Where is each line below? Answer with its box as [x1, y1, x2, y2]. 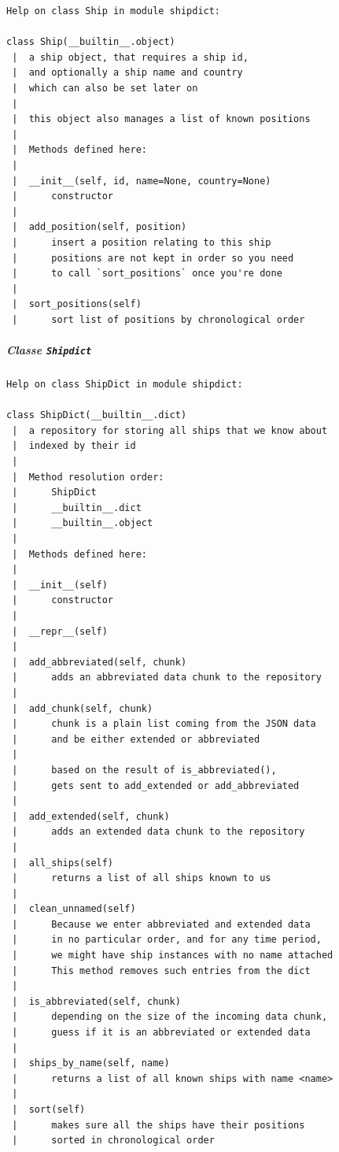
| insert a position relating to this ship [12, 236, 271, 248]
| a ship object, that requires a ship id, [12, 51, 249, 63]
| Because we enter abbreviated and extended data [12, 918, 311, 930]
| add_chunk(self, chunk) [12, 702, 153, 714]
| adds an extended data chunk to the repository [12, 826, 305, 838]
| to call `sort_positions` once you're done [12, 268, 282, 280]
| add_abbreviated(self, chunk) [12, 656, 187, 668]
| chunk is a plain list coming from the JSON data [12, 718, 316, 730]
